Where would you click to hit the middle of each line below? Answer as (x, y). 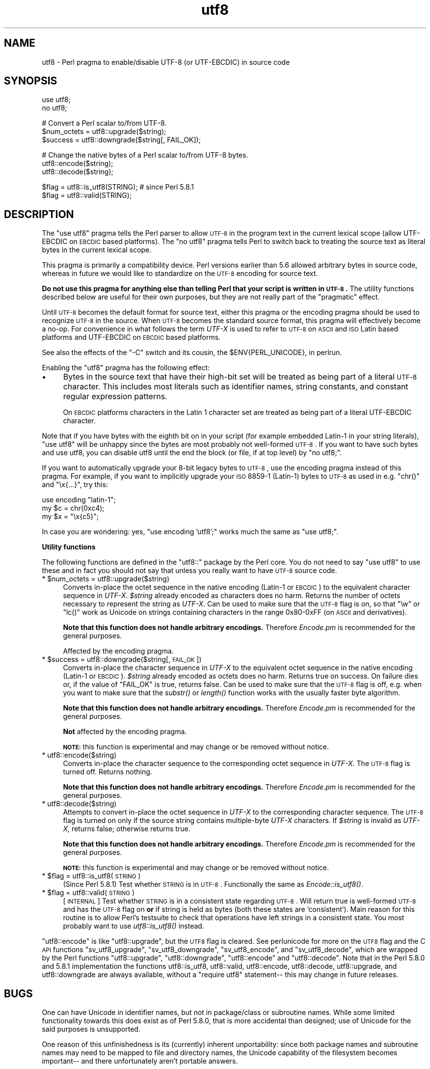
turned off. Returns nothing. (107, 772)
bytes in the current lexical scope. (97, 250)
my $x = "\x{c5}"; (70, 517)
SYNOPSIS (31, 81)
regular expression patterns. (115, 397)
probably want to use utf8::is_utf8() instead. (134, 926)
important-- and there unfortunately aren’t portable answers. (140, 1061)
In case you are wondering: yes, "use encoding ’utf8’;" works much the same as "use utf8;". (190, 532)
